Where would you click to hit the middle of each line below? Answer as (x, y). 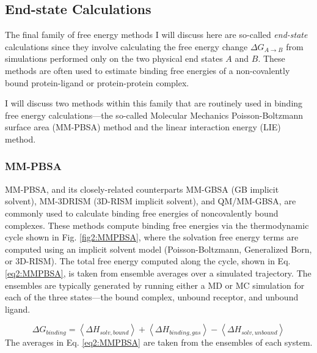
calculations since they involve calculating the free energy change (126, 46)
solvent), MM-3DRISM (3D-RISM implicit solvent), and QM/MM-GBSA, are (151, 201)
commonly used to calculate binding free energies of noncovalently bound (142, 213)
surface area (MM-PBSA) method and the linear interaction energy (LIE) (143, 127)
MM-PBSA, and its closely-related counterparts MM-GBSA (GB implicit (142, 189)
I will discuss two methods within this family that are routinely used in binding (154, 103)
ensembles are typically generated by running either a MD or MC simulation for (155, 285)
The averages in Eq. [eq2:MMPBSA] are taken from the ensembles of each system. (159, 342)
